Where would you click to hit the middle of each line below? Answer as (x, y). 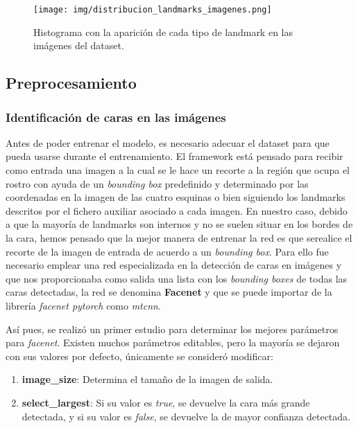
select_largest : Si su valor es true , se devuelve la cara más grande (166, 402)
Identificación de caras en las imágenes (116, 117)
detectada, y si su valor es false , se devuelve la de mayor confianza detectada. (186, 416)
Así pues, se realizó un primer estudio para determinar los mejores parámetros (172, 329)
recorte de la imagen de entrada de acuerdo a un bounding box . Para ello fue (167, 251)
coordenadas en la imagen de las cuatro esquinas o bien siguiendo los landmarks (176, 197)
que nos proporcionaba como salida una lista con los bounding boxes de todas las (177, 278)
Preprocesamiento (71, 83)
